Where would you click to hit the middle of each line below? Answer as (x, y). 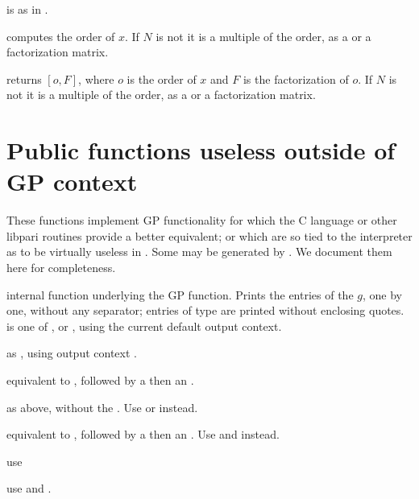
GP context (72, 181)
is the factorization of (296, 78)
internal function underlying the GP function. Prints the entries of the (180, 294)
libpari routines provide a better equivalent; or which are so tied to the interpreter (209, 235)
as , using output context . (72, 353)
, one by (382, 294)
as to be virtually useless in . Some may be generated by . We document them (199, 252)
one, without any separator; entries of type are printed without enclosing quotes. (205, 310)
